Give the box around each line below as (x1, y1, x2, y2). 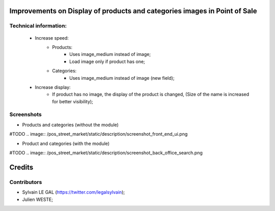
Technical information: (9, 22, 67, 29)
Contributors (9, 178, 42, 186)
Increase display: (35, 84, 71, 90)
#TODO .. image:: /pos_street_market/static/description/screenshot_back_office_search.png (9, 150, 203, 156)
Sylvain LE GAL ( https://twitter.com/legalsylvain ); (22, 189, 125, 195)
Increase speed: (35, 35, 69, 41)
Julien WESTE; (22, 196, 53, 202)
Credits (9, 163, 34, 171)
